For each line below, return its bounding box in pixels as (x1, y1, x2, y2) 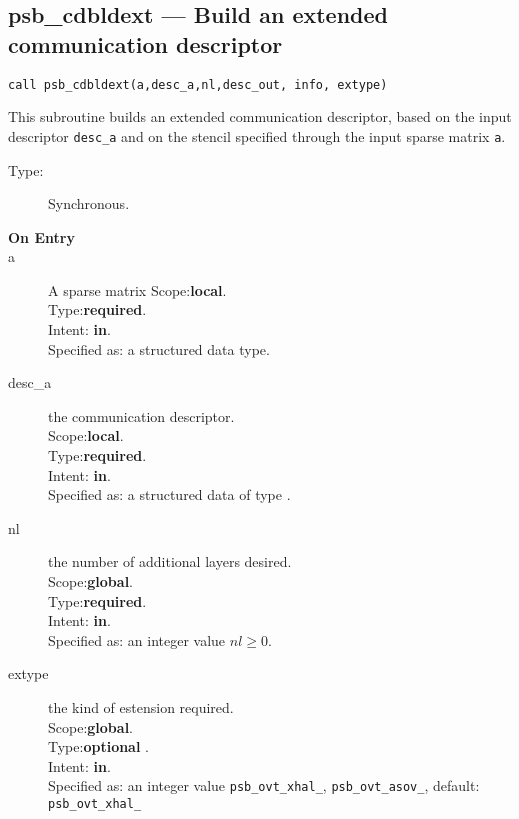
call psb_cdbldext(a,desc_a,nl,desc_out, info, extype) (8, 77, 388, 92)
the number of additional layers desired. (48, 551, 292, 572)
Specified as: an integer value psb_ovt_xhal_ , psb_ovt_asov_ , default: (48, 775, 480, 796)
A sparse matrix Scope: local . (48, 279, 227, 300)
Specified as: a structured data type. (48, 338, 270, 359)
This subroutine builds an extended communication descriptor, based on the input (8, 106, 512, 127)
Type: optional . (48, 736, 149, 757)
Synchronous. (48, 193, 130, 214)
